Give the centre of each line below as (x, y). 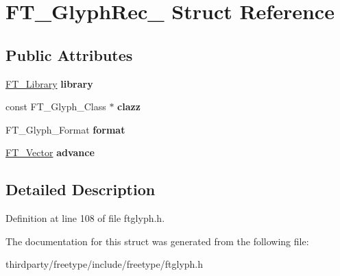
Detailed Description (81, 189)
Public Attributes (69, 54)
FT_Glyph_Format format (65, 129)
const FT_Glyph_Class (56, 106)
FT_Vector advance (50, 152)
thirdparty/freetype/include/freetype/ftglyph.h (105, 264)
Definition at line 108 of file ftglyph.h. (85, 218)
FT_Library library (49, 83)
